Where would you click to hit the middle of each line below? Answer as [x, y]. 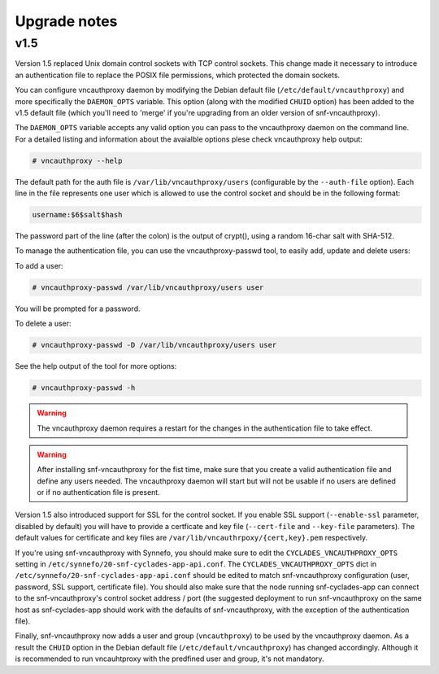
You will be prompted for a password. [78, 309]
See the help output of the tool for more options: [96, 366]
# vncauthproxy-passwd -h [84, 388]
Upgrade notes [66, 21]
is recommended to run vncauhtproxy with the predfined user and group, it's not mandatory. [170, 659]
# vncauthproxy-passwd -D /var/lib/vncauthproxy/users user [154, 345]
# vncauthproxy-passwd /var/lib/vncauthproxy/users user [148, 287]
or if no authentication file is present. [98, 492]
